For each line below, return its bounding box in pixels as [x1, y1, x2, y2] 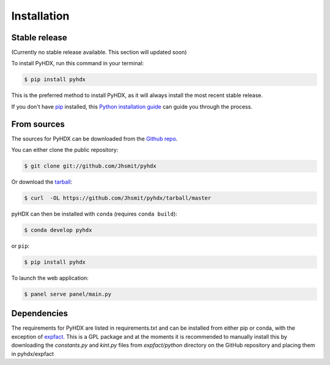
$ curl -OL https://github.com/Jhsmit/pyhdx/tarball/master [24, 195, 211, 201]
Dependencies [11, 308, 68, 319]
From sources [11, 119, 65, 129]
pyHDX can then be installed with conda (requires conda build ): [11, 211, 177, 218]
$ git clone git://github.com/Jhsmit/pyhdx [24, 162, 157, 170]
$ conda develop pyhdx [24, 226, 92, 234]
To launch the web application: [11, 274, 89, 281]
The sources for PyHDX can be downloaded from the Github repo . [11, 135, 178, 142]
